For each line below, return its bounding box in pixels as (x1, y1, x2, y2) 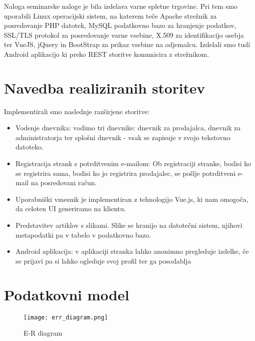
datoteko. (15, 142, 44, 152)
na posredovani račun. (30, 177, 97, 188)
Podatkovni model (4, 284, 129, 304)
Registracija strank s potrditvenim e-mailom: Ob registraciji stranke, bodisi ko (15, 158, 251, 169)
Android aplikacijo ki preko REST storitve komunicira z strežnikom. (4, 49, 209, 59)
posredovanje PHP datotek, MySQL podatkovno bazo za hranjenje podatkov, (4, 20, 236, 30)
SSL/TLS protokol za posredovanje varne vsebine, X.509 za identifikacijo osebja (4, 29, 244, 40)
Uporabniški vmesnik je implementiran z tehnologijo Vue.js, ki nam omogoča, (15, 194, 249, 204)
